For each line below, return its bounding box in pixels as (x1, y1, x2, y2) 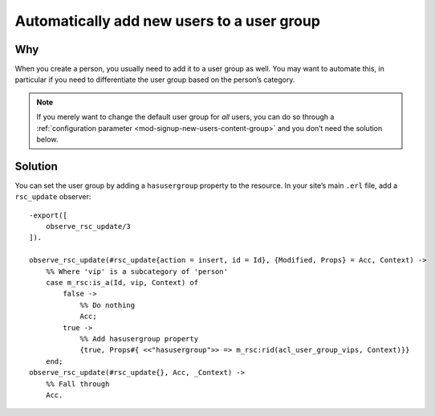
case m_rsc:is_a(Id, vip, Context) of (45, 278, 199, 288)
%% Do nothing (79, 300, 136, 309)
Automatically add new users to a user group (14, 12, 321, 30)
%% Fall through (45, 379, 110, 389)
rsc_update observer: (14, 192, 91, 202)
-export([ (29, 210, 67, 220)
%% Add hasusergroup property (79, 334, 199, 343)
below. (36, 135, 59, 145)
